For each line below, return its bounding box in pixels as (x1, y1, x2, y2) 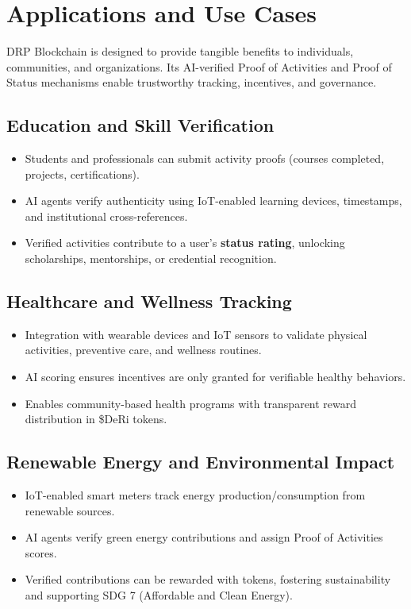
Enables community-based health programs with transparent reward (25, 395, 357, 411)
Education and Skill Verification (6, 113, 275, 137)
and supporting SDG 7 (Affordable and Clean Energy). (25, 587, 293, 603)
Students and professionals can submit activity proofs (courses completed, (25, 150, 385, 167)
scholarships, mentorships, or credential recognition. (25, 250, 277, 267)
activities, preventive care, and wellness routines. (25, 341, 262, 358)
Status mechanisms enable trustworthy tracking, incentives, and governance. (6, 74, 377, 91)
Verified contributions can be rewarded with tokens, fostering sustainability (25, 571, 391, 588)
